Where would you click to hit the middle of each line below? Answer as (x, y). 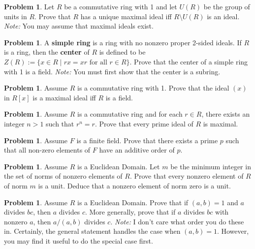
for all (98, 62)
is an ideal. (223, 16)
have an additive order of (137, 150)
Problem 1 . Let (29, 6)
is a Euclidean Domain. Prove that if (133, 202)
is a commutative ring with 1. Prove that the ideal (153, 88)
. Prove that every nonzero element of (187, 176)
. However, (233, 231)
